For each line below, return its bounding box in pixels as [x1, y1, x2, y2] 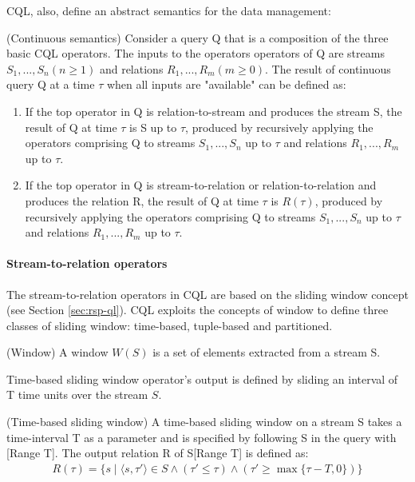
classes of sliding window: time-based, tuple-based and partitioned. [6, 317, 333, 333]
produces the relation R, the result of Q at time [25, 192, 259, 209]
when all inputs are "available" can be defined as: [106, 76, 346, 93]
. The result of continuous [265, 60, 391, 77]
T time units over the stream [6, 386, 148, 403]
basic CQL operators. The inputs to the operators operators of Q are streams [6, 45, 385, 62]
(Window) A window [6, 344, 109, 361]
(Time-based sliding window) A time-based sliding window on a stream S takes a [6, 413, 402, 430]
